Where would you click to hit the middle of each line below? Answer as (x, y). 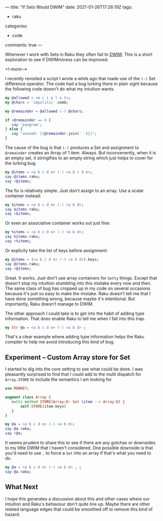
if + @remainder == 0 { (28, 120)
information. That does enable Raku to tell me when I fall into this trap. (75, 318)
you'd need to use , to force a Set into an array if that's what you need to (78, 453)
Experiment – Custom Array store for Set (68, 357)
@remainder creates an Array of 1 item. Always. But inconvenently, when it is (81, 153)
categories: (16, 26)
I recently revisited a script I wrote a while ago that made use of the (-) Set (80, 78)
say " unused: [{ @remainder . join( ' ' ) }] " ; (54, 134)
